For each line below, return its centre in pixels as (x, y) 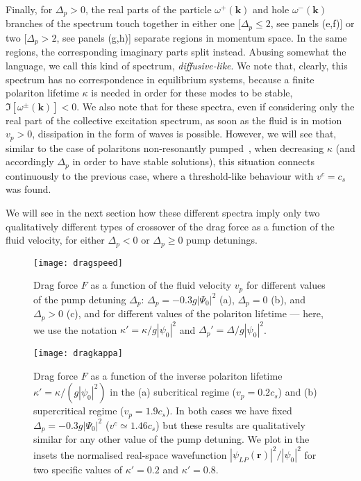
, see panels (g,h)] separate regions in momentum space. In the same (202, 37)
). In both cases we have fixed (229, 411)
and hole (271, 9)
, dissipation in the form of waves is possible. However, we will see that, (184, 134)
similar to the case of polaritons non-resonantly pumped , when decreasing (165, 147)
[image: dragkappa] (78, 354)
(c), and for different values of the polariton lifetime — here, (195, 313)
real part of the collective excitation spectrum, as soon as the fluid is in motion (174, 120)
